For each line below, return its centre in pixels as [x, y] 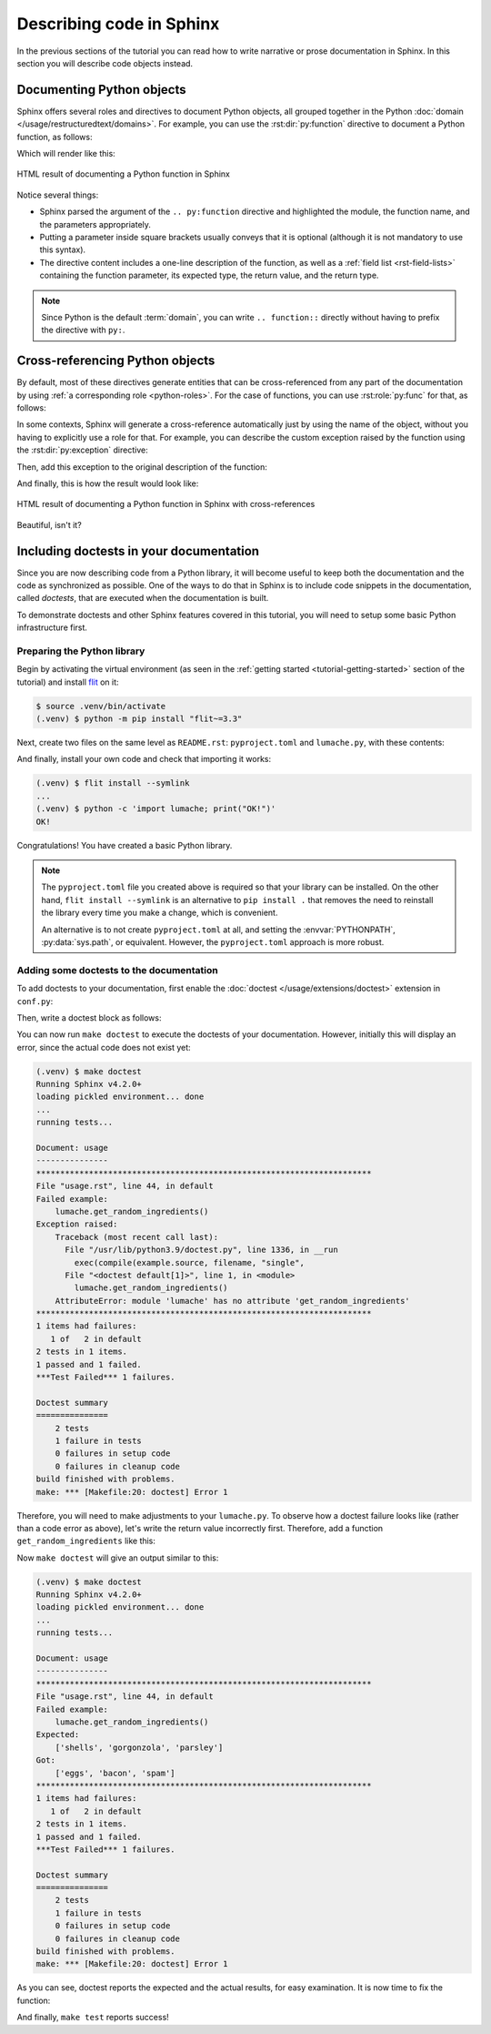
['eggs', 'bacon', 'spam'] [115, 1773]
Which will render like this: [66, 154]
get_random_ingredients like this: [86, 1541]
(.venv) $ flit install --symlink [113, 783]
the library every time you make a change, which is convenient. [160, 913]
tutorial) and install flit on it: [68, 682]
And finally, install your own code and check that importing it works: [144, 759]
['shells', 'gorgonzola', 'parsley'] [139, 1747]
